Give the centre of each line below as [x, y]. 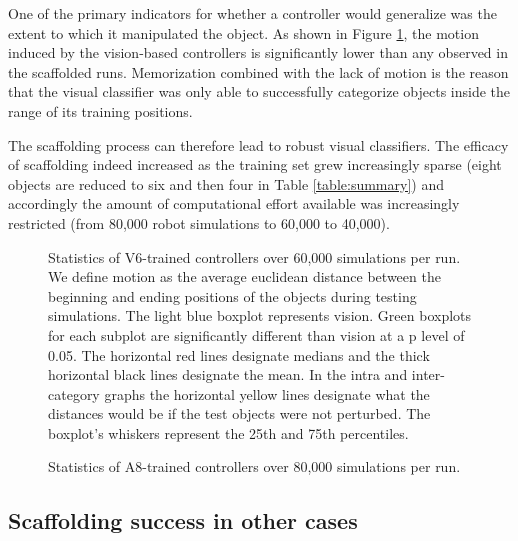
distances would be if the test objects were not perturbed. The [239, 413]
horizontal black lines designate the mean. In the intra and [228, 374]
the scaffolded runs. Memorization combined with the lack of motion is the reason [258, 71]
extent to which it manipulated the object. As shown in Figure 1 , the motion [243, 32]
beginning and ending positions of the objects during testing [232, 295]
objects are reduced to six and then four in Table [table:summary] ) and [226, 183]
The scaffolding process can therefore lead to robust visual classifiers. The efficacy [258, 144]
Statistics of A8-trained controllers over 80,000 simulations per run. [254, 466]
